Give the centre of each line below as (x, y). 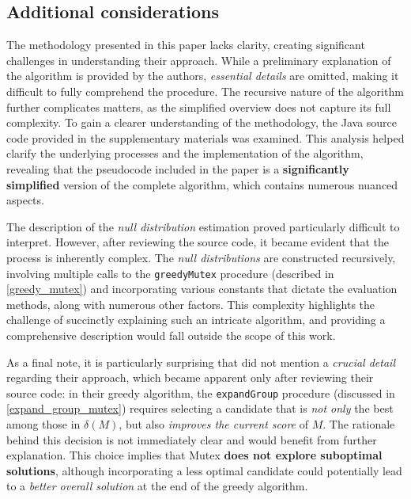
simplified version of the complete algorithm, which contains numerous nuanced (202, 184)
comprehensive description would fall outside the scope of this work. (171, 335)
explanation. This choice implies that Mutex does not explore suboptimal (194, 455)
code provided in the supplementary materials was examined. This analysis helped (205, 137)
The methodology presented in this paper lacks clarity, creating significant (186, 45)
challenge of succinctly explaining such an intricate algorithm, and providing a (196, 320)
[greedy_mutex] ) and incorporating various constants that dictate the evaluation (202, 289)
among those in (43, 423)
